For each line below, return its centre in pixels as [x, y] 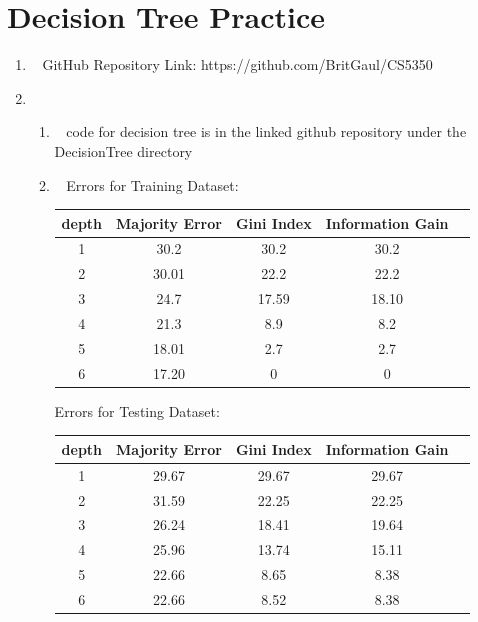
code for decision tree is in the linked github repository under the [266, 131]
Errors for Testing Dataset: [137, 410]
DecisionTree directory [123, 150]
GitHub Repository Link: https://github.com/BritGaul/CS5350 [237, 64]
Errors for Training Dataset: [152, 184]
